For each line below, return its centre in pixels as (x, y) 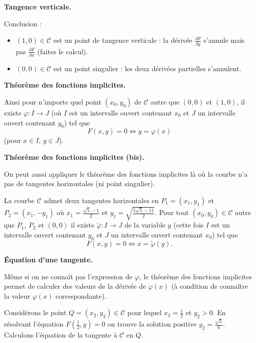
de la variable (145, 225)
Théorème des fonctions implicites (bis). (74, 157)
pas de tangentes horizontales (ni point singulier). (79, 183)
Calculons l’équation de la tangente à (61, 335)
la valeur (17, 295)
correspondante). (81, 295)
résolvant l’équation (34, 324)
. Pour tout (172, 212)
